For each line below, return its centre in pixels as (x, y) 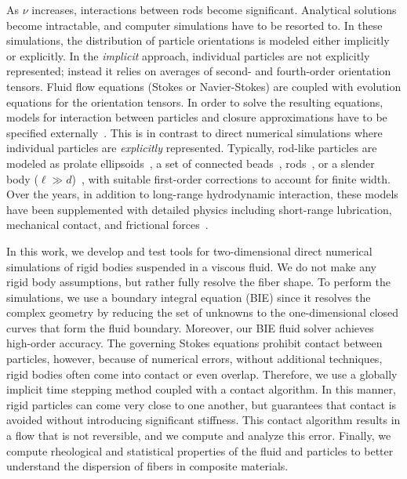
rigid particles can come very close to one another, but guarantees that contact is (202, 404)
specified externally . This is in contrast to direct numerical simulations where (194, 132)
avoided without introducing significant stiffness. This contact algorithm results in (203, 420)
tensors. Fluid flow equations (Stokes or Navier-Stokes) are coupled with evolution (204, 86)
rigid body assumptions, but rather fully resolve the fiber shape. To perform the (198, 282)
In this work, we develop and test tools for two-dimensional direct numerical (189, 250)
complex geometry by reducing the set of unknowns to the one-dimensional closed (203, 312)
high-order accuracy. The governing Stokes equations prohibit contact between (194, 343)
